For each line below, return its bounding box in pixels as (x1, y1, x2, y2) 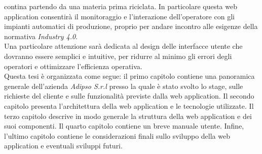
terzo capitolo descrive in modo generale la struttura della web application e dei (4, 110, 252, 121)
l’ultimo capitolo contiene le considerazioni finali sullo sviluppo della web (4, 130, 230, 141)
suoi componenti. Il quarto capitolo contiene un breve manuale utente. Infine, (4, 120, 244, 131)
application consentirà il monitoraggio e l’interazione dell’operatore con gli (4, 11, 235, 21)
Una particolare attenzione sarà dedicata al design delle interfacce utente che (4, 41, 243, 51)
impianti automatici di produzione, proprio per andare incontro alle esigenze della (4, 21, 258, 32)
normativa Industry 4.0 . (4, 30, 78, 41)
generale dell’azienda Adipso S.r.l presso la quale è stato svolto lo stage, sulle (4, 80, 243, 91)
